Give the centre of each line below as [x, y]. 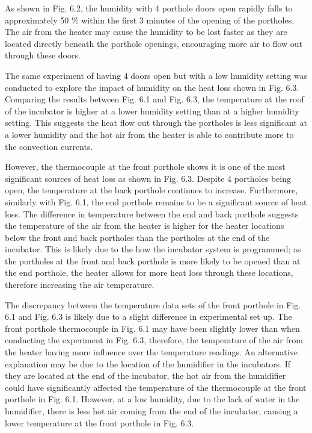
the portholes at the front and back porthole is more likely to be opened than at [153, 260]
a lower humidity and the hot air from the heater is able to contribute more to [149, 134]
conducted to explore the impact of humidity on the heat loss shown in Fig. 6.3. [152, 87]
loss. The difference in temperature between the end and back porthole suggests [152, 213]
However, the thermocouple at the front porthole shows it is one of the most [145, 167]
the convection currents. [49, 146]
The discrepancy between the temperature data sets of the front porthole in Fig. [153, 304]
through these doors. [43, 55]
